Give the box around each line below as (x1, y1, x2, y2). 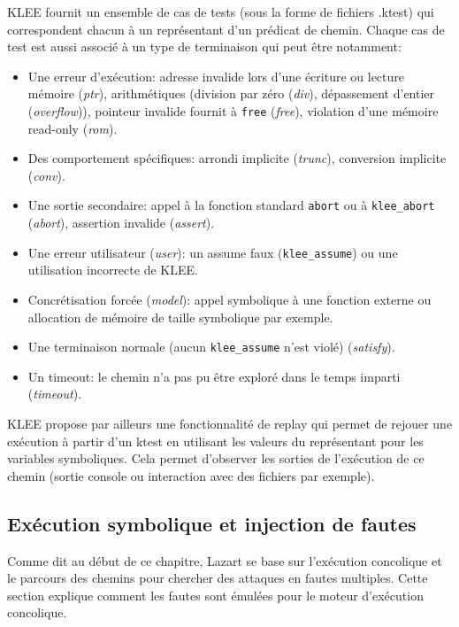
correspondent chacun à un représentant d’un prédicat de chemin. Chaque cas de (7, 19, 445, 38)
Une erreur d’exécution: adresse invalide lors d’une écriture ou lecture (27, 66, 405, 85)
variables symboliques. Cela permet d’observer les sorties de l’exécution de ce (7, 449, 425, 468)
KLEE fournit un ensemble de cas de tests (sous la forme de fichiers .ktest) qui (7, 3, 434, 20)
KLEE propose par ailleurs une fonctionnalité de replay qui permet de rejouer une (7, 414, 453, 432)
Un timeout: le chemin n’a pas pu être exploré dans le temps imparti (27, 367, 401, 385)
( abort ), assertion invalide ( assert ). (27, 213, 215, 232)
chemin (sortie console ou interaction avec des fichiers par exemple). (7, 466, 375, 484)
